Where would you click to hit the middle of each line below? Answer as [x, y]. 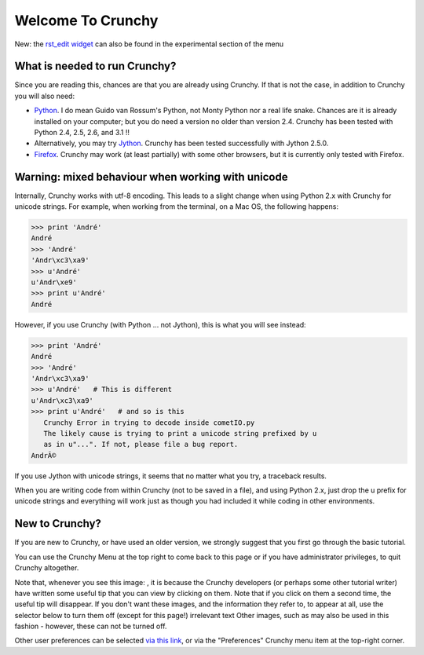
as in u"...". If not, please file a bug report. [141, 445]
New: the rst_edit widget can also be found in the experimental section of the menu [149, 44]
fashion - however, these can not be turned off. [91, 626]
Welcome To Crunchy [86, 20]
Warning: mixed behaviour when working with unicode [151, 177]
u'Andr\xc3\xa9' [62, 400]
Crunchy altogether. [47, 568]
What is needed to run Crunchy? [95, 66]
